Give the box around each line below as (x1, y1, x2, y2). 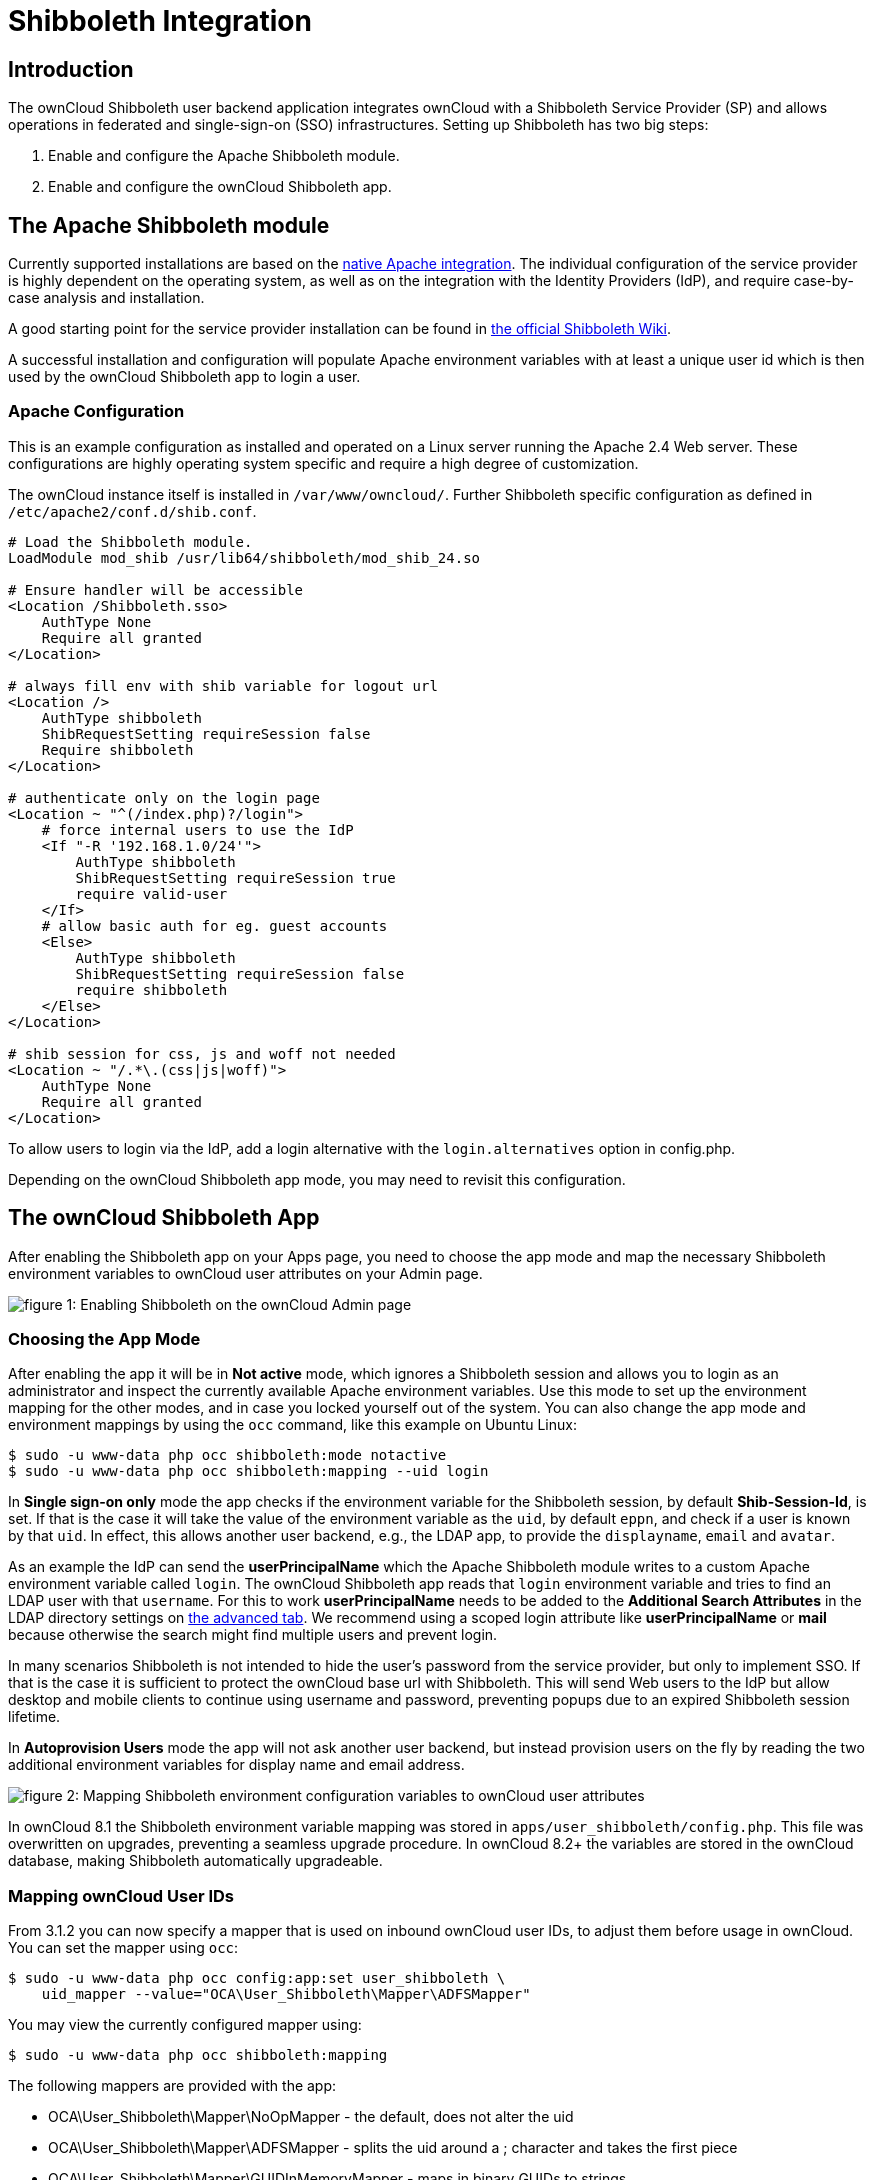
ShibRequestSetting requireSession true (75, 869, 396, 886)
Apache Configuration (8, 401, 185, 422)
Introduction (8, 56, 134, 82)
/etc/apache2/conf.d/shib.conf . (8, 502, 257, 520)
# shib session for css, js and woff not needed (8, 1045, 396, 1062)
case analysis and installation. (8, 289, 205, 307)
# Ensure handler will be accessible (8, 581, 304, 598)
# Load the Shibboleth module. (8, 533, 253, 550)
